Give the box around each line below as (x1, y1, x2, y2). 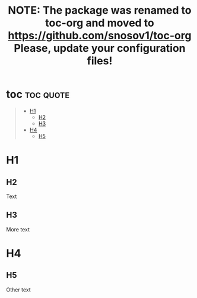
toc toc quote (6, 87, 70, 101)
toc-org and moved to (45, 16, 154, 30)
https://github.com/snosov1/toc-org (8, 29, 192, 42)
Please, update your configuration (14, 42, 186, 55)
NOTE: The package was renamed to (8, 4, 192, 17)
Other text (6, 286, 31, 293)
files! (87, 54, 113, 68)
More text (6, 225, 30, 233)
